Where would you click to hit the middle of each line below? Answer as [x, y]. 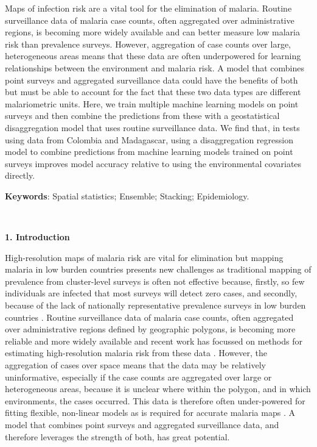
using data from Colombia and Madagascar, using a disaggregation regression [149, 139]
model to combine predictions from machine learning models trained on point [149, 152]
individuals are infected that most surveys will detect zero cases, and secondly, [151, 293]
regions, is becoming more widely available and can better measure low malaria [152, 32]
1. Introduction [37, 237]
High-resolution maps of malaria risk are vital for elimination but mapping [144, 257]
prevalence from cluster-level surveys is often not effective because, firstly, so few [155, 281]
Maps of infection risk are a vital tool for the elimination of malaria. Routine [148, 8]
